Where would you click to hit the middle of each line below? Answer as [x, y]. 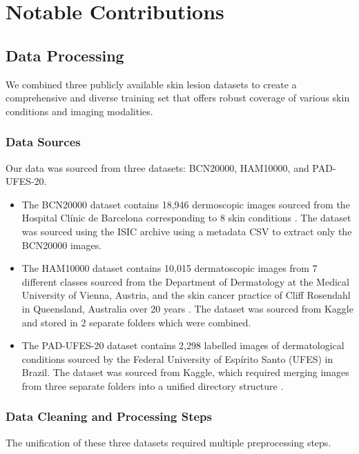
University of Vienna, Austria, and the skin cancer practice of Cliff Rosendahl [186, 295]
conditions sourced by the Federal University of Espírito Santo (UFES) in [177, 358]
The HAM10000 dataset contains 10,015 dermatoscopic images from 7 [169, 268]
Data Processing [65, 55]
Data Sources [43, 142]
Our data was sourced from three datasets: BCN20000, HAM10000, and [157, 167]
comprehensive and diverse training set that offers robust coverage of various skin [178, 98]
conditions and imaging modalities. [79, 111]
